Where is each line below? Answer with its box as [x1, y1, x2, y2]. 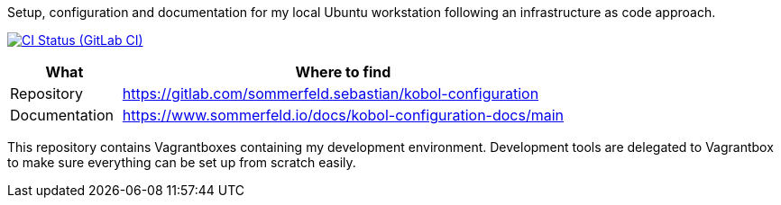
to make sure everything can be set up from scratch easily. [7, 155, 356, 170]
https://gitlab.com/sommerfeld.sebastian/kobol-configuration [122, 85, 539, 102]
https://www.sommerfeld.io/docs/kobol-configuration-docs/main [122, 106, 565, 124]
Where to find [295, 63, 391, 81]
